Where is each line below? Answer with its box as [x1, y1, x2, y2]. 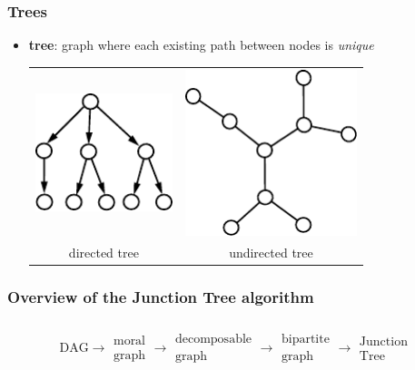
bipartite [281, 333, 330, 346]
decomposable [174, 333, 252, 346]
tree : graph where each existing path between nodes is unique [28, 35, 374, 54]
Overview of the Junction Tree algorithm [7, 286, 314, 308]
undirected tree [229, 243, 313, 262]
